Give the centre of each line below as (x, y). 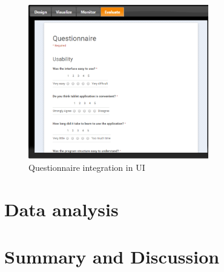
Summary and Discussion (112, 257)
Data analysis (61, 209)
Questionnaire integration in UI (87, 168)
